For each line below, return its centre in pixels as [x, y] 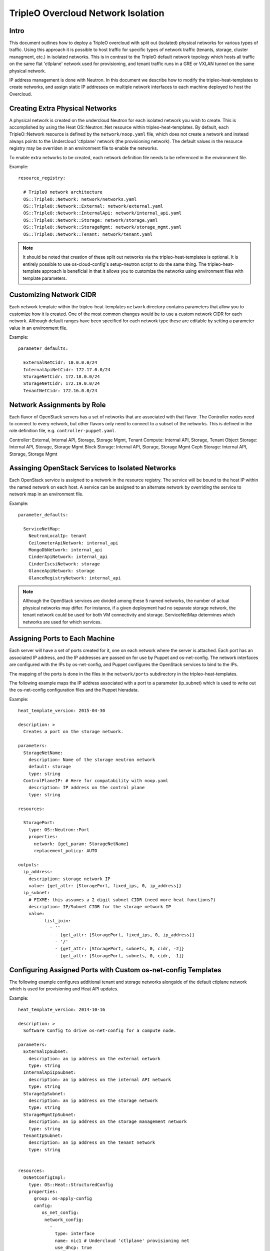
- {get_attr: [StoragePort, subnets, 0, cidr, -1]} [120, 956]
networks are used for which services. [62, 622]
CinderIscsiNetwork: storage [64, 564]
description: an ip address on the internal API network [99, 1079]
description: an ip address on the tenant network [92, 1143]
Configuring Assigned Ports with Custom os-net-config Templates [115, 970]
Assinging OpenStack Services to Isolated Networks [93, 468]
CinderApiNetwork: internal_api [68, 557]
